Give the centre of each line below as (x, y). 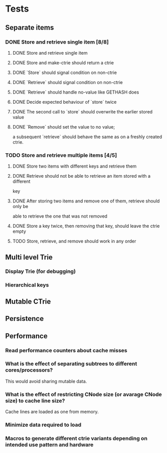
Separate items (30, 28)
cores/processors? (29, 370)
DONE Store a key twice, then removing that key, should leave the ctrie (86, 226)
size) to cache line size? (35, 400)
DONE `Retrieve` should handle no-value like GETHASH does (76, 92)
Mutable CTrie (28, 301)
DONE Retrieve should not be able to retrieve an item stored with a (81, 176)
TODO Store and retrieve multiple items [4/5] (61, 155)
